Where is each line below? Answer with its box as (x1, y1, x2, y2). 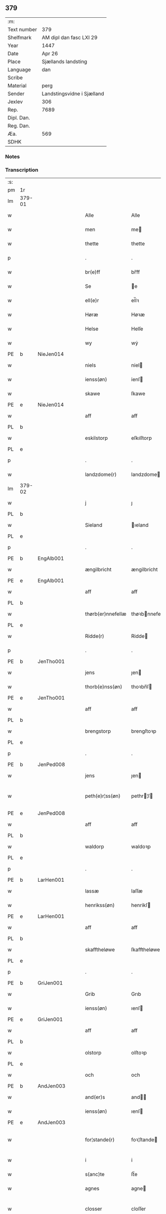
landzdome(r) (84, 471, 117, 478)
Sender (7, 90, 25, 97)
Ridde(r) (84, 633, 105, 640)
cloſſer (131, 1206, 146, 1213)
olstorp (84, 1049, 102, 1056)
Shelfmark (7, 34, 32, 41)
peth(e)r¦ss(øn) (84, 792, 121, 799)
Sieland (84, 522, 103, 529)
